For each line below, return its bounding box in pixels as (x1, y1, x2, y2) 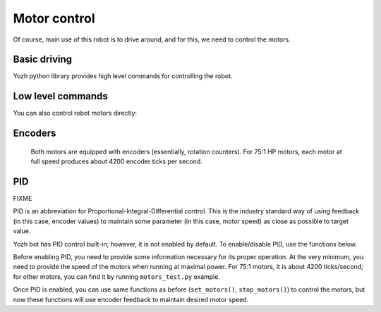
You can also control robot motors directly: (13, 109, 138, 118)
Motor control (13, 11, 95, 26)
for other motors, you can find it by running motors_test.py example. (13, 272, 220, 281)
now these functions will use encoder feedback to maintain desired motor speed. (13, 295, 249, 304)
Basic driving (13, 54, 73, 65)
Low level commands (13, 90, 109, 102)
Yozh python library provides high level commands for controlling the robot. (13, 72, 233, 80)
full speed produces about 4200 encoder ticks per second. (30, 157, 202, 166)
